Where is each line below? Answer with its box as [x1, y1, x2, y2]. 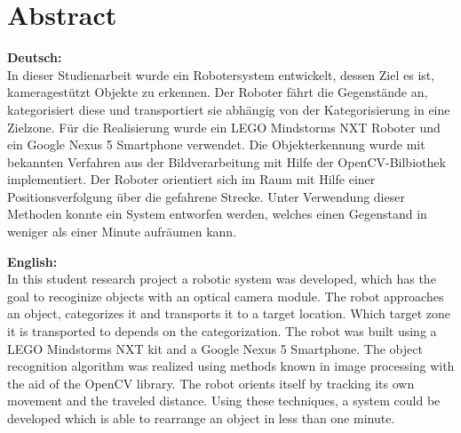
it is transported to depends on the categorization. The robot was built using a [7, 322, 437, 341]
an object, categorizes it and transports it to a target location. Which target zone [7, 304, 450, 323]
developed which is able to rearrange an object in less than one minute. [7, 409, 395, 427]
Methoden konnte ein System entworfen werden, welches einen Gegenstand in [7, 204, 427, 223]
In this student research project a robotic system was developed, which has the [7, 269, 436, 288]
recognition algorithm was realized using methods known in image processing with [7, 357, 455, 375]
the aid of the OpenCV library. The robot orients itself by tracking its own [7, 373, 415, 392]
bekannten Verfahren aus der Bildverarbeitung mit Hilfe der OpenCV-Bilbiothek [7, 152, 446, 171]
